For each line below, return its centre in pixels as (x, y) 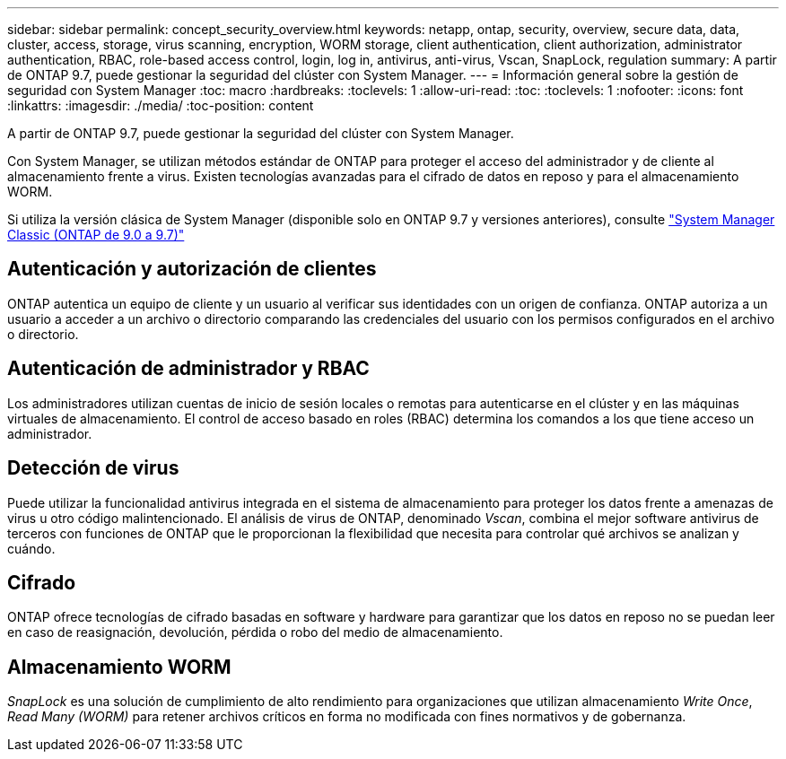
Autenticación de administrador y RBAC (188, 369)
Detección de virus (93, 468)
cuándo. (31, 548)
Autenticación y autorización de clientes (192, 269)
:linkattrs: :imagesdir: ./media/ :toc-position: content (161, 105)
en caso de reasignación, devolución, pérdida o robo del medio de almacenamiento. (255, 632)
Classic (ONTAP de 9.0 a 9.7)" (96, 235)
